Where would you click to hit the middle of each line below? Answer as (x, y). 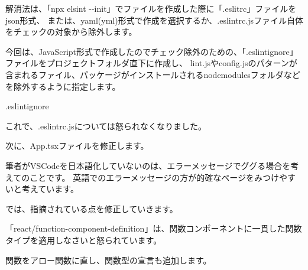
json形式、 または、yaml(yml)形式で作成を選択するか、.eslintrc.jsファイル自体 (154, 20)
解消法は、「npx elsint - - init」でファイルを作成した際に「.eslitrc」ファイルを (151, 8)
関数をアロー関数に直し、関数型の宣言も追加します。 (108, 260)
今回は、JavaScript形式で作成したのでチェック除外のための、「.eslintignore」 (152, 51)
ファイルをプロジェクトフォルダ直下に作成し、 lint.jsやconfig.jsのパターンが (151, 63)
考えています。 (50, 189)
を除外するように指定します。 (63, 86)
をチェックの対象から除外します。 (71, 32)
